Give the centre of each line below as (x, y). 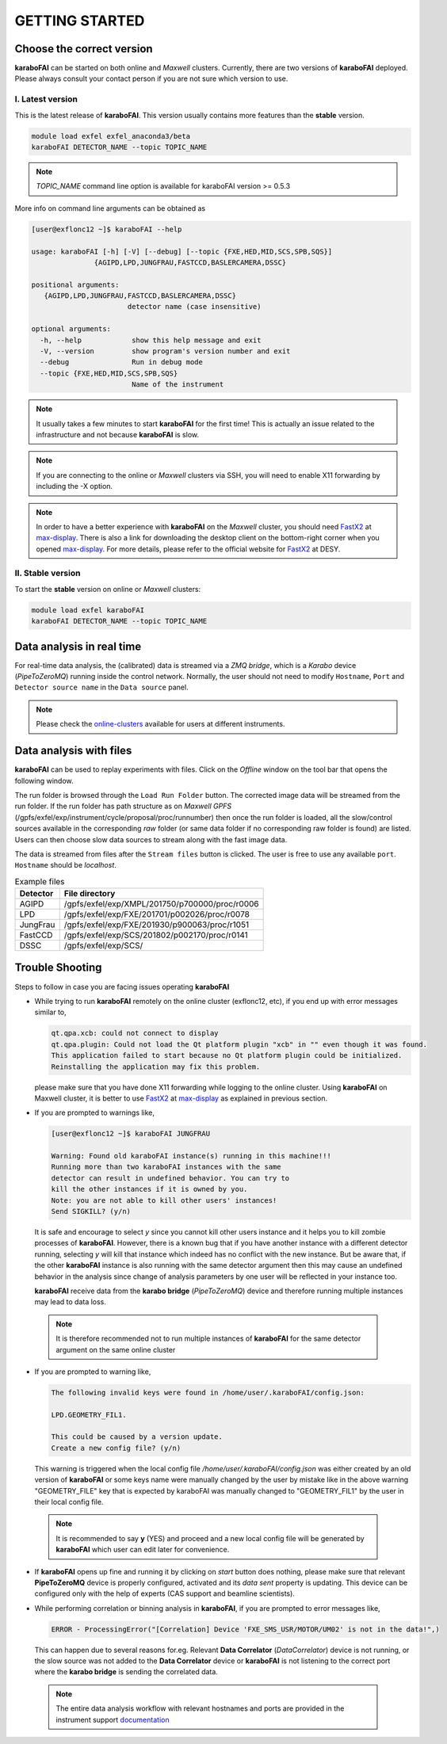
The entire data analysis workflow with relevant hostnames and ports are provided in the (200, 1708)
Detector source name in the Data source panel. (102, 687)
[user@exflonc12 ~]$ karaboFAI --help (107, 229)
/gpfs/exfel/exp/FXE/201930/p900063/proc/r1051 (157, 925)
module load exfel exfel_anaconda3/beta (111, 136)
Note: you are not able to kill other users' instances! (164, 1200)
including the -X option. (74, 487)
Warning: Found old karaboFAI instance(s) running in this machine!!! (191, 1156)
